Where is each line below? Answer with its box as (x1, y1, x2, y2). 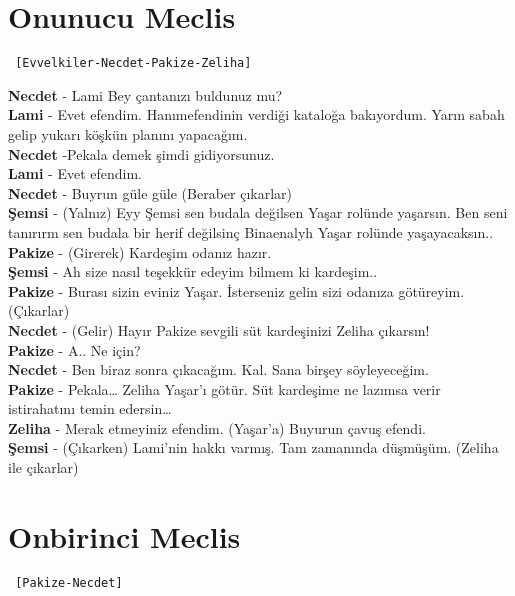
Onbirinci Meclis (8, 515, 241, 556)
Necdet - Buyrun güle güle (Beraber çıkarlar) (8, 182, 293, 203)
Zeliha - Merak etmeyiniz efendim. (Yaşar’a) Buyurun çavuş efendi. (8, 417, 426, 438)
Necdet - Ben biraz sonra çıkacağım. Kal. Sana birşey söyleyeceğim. (8, 359, 429, 380)
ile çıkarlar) (8, 457, 79, 478)
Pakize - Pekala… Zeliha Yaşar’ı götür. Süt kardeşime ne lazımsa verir (8, 378, 441, 399)
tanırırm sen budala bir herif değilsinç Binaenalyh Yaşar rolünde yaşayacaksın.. (8, 221, 494, 242)
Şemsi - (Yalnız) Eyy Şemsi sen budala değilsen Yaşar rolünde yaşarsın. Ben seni (8, 202, 508, 223)
